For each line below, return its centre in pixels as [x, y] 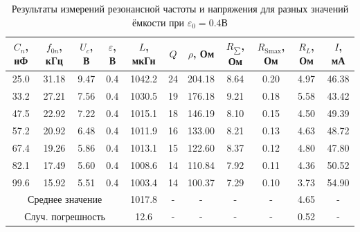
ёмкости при [159, 22]
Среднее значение [65, 199]
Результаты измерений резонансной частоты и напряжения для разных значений [180, 8]
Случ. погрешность [65, 216]
